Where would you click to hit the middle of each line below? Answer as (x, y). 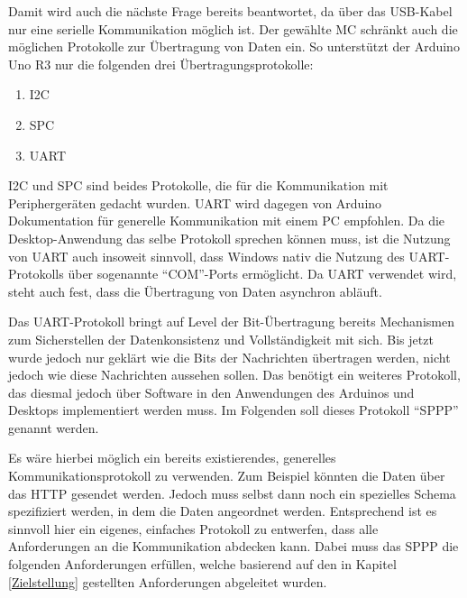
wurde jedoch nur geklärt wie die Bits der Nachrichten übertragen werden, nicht (229, 357)
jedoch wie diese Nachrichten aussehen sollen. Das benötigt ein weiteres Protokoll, (234, 375)
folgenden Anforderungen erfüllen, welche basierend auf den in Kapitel (202, 564)
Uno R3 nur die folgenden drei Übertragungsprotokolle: (161, 64)
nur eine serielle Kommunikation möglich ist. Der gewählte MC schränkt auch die (233, 28)
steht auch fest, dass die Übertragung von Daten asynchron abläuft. (195, 291)
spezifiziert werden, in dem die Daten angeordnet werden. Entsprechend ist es (223, 511)
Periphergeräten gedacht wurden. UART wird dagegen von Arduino (195, 202)
